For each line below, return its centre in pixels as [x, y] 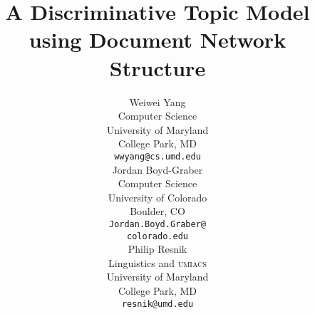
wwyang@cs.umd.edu [157, 156]
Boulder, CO [157, 211]
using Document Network [157, 40]
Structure [157, 67]
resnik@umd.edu [157, 304]
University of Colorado [157, 197]
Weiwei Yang [157, 101]
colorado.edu [157, 236]
